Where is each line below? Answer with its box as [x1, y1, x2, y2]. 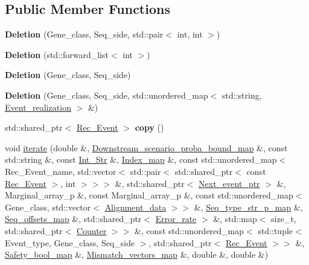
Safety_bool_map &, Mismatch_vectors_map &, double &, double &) [5, 248, 269, 261]
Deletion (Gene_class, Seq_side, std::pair [5, 28, 164, 41]
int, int [177, 28, 203, 41]
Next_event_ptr [199, 177, 260, 189]
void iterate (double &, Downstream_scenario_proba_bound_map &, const [5, 141, 288, 154]
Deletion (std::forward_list [5, 48, 109, 61]
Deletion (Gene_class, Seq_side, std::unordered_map [5, 88, 208, 101]
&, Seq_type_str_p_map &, [194, 200, 303, 213]
